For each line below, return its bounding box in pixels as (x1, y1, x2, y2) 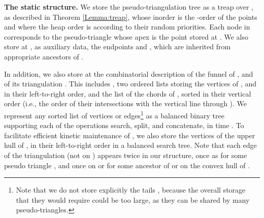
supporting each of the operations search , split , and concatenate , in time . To (4, 120, 244, 131)
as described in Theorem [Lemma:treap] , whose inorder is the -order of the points (4, 11, 257, 22)
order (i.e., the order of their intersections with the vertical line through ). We (4, 98, 247, 109)
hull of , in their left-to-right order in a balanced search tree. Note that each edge (4, 140, 257, 150)
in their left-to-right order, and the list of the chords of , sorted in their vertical (4, 88, 251, 99)
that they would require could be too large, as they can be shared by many (16, 194, 250, 205)
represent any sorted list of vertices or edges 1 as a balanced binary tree (4, 108, 224, 120)
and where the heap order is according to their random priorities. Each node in (4, 21, 250, 32)
